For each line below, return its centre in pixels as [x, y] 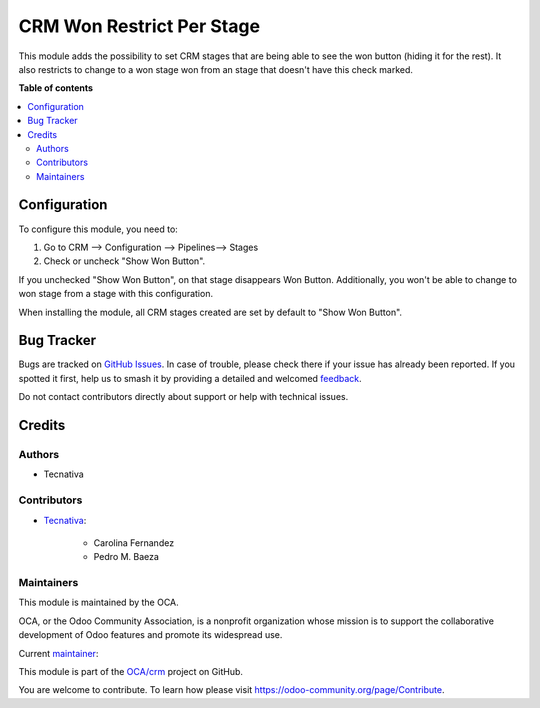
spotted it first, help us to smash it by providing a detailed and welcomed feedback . [190, 378]
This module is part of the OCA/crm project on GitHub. [131, 671]
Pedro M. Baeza [126, 557]
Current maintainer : [58, 653]
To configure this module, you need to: [98, 229]
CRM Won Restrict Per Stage [139, 26]
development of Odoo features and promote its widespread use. [150, 635]
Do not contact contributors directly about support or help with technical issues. [183, 397]
